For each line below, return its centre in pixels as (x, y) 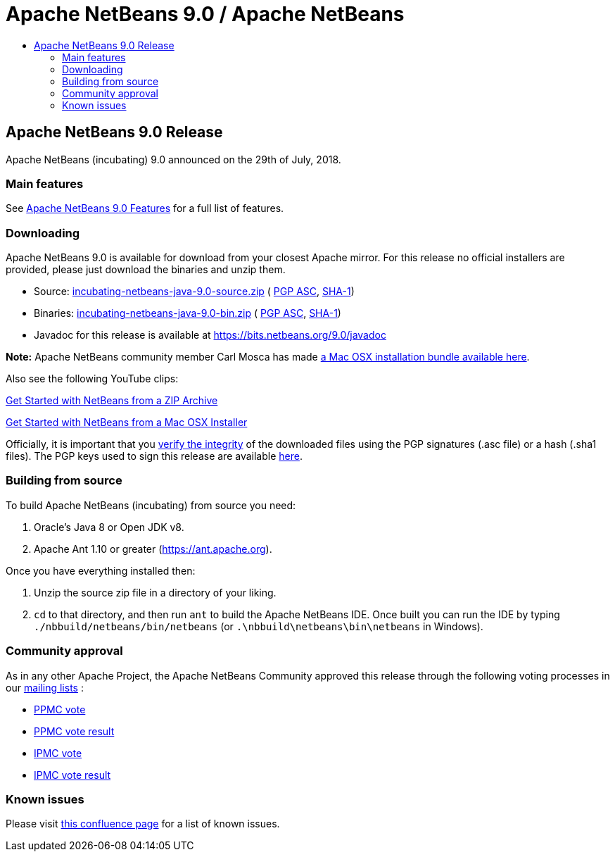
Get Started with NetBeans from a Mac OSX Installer (127, 423)
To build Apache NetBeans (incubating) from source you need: (151, 505)
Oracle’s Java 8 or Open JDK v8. (109, 527)
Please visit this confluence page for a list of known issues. (143, 824)
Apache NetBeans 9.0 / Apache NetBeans (205, 14)
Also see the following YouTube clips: (92, 379)
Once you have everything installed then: (101, 570)
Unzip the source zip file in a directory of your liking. (155, 592)
